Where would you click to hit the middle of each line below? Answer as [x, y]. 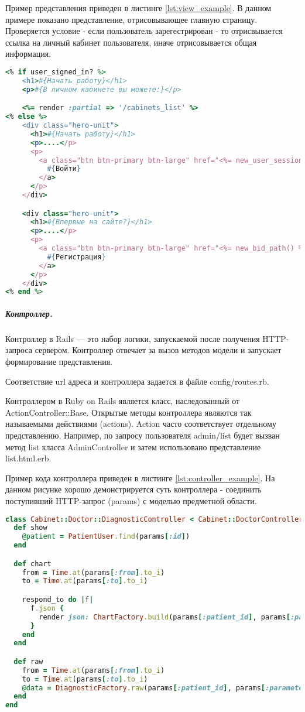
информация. [28, 54]
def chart [32, 564]
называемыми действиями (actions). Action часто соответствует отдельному [141, 424]
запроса [19, 350]
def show [30, 528]
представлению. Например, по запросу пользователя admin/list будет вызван [143, 435]
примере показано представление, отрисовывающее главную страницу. [131, 19]
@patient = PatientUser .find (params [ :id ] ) [106, 537]
